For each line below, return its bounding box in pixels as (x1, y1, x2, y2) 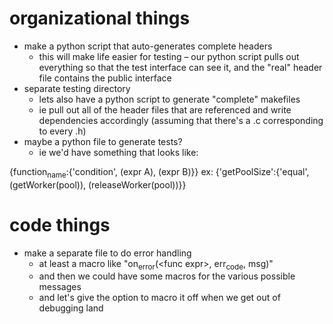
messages (38, 281, 82, 293)
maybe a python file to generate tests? (23, 135, 183, 147)
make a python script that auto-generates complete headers (23, 40, 273, 52)
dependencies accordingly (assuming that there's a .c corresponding (38, 114, 324, 126)
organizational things (9, 7, 191, 30)
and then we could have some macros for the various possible (38, 270, 296, 282)
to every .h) (38, 125, 87, 137)
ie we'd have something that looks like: (38, 146, 199, 158)
